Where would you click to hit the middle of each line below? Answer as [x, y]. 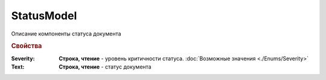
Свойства [27, 46]
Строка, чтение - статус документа [105, 67]
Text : [18, 67]
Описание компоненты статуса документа [66, 34]
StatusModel [44, 16]
